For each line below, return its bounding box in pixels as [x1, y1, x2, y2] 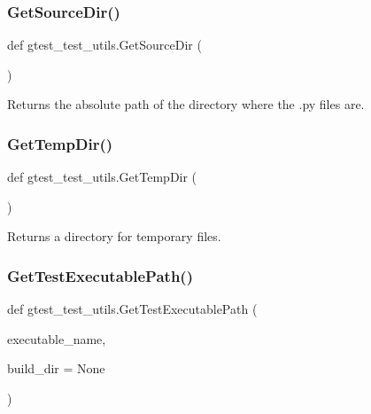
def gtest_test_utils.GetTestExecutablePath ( [7, 300, 258, 318]
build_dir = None [7, 359, 105, 378]
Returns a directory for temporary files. [7, 227, 221, 246]
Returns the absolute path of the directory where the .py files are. [7, 95, 365, 113]
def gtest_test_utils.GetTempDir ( [7, 168, 197, 186]
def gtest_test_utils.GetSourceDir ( [7, 35, 202, 54]
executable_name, [7, 329, 106, 348]
